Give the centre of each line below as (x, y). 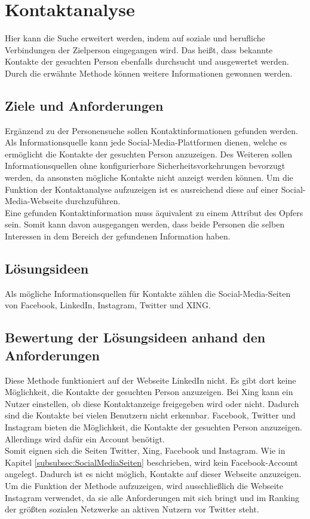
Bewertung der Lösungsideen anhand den (135, 337)
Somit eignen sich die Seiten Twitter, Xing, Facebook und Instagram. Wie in (145, 450)
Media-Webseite (34, 201)
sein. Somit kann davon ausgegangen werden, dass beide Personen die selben (145, 224)
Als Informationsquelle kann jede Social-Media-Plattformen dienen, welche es (146, 142)
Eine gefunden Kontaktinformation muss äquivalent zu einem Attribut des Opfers (154, 212)
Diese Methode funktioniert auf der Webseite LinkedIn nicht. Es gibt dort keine (151, 380)
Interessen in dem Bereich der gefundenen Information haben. (118, 236)
